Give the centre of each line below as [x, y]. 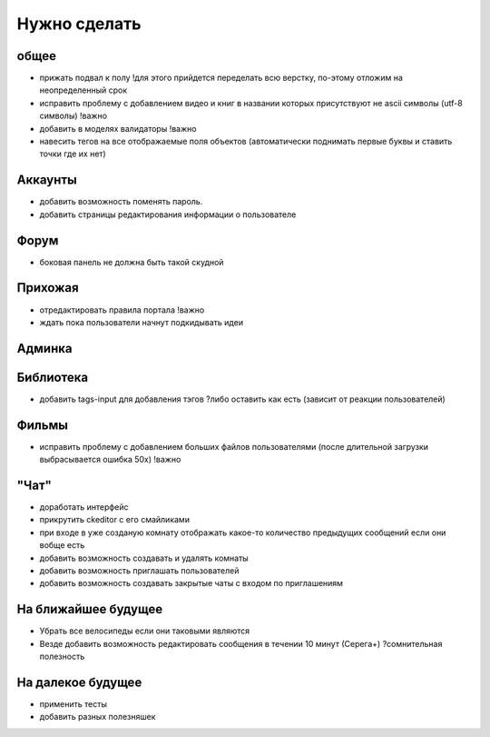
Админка [44, 349]
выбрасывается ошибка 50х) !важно [110, 460]
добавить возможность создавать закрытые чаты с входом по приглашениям [191, 583]
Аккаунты [47, 180]
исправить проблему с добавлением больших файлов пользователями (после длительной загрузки [234, 446]
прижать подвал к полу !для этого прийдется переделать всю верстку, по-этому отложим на [221, 78]
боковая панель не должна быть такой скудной [132, 262]
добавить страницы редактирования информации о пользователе [168, 214]
